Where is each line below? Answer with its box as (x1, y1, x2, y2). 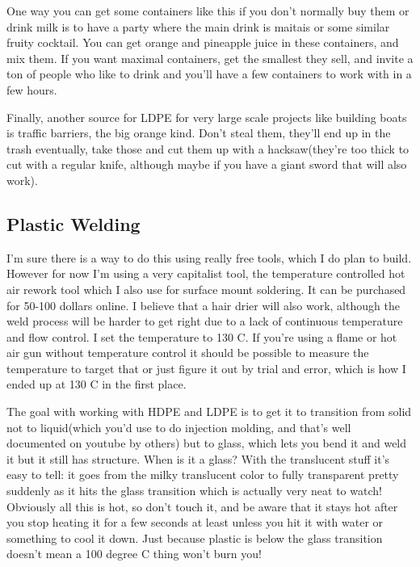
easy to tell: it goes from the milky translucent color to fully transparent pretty (6, 466, 399, 483)
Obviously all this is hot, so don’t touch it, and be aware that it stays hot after (6, 498, 398, 514)
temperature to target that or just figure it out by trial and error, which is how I (6, 359, 406, 376)
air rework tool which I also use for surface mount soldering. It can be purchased (6, 280, 406, 297)
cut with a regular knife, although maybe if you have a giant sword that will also (6, 156, 407, 173)
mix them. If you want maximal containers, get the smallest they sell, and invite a (6, 49, 414, 66)
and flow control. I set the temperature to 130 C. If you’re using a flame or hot (6, 328, 397, 345)
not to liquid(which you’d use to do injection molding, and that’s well (6, 418, 351, 435)
